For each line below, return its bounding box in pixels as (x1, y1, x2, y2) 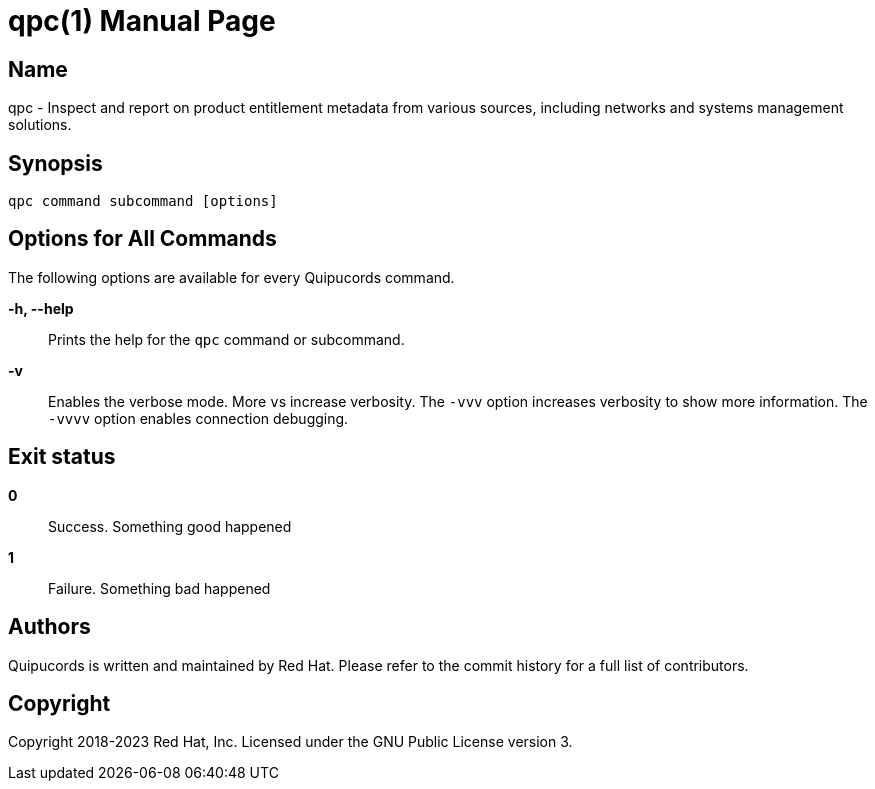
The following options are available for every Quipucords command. (8, 268, 455, 286)
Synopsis (8, 150, 103, 176)
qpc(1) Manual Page (8, 4, 276, 38)
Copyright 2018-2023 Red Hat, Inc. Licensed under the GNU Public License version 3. (8, 733, 573, 751)
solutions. (8, 116, 72, 134)
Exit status (8, 444, 116, 470)
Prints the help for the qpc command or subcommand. (48, 330, 405, 348)
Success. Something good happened (48, 517, 292, 535)
